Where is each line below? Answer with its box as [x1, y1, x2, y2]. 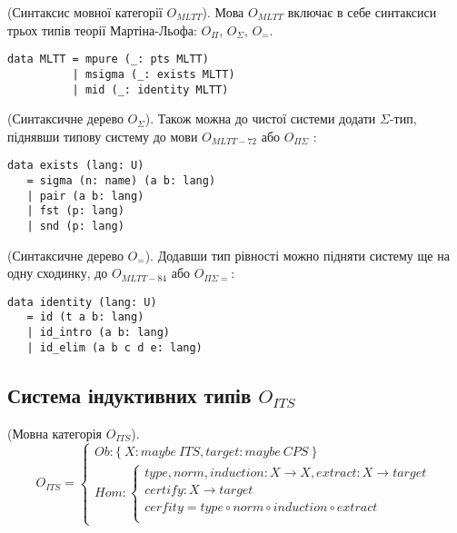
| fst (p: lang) [26, 204, 124, 218]
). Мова [202, 3, 244, 21]
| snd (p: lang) [26, 219, 124, 232]
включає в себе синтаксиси [287, 3, 437, 21]
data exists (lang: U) [7, 159, 144, 173]
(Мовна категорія [7, 423, 103, 442]
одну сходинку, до [7, 263, 108, 282]
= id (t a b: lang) [26, 311, 144, 324]
